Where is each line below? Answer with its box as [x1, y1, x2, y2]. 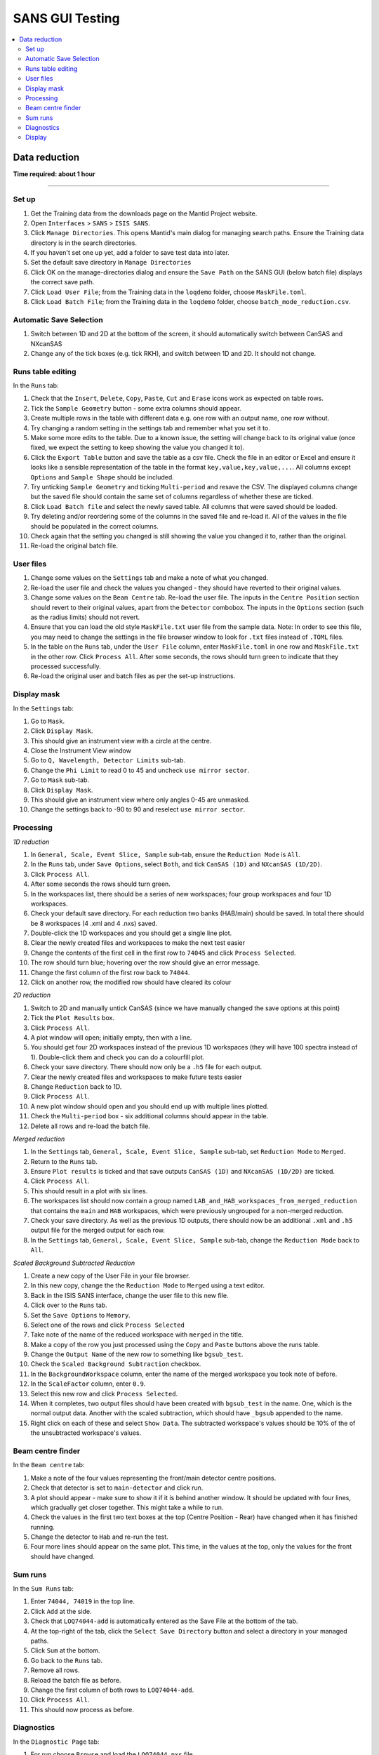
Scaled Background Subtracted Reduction [13, 1259, 135, 1267]
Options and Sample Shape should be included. [30, 472, 175, 481]
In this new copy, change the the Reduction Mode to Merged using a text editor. [30, 1281, 265, 1290]
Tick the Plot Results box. [30, 1014, 115, 1022]
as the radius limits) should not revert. [30, 613, 140, 621]
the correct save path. [30, 278, 95, 286]
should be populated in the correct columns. [30, 522, 159, 530]
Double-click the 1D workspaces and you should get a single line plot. [30, 929, 232, 937]
